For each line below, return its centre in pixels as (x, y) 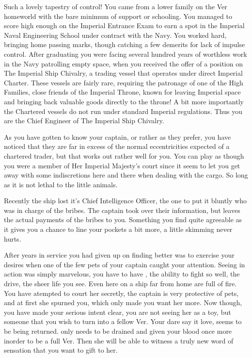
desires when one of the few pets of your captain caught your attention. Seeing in (125, 264)
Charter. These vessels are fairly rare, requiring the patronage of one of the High (124, 82)
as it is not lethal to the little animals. (61, 184)
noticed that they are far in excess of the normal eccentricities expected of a (117, 146)
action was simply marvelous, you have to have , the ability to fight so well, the (122, 274)
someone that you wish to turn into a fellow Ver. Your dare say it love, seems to (123, 321)
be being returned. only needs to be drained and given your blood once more (118, 331)
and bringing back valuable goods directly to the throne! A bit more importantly (124, 101)
